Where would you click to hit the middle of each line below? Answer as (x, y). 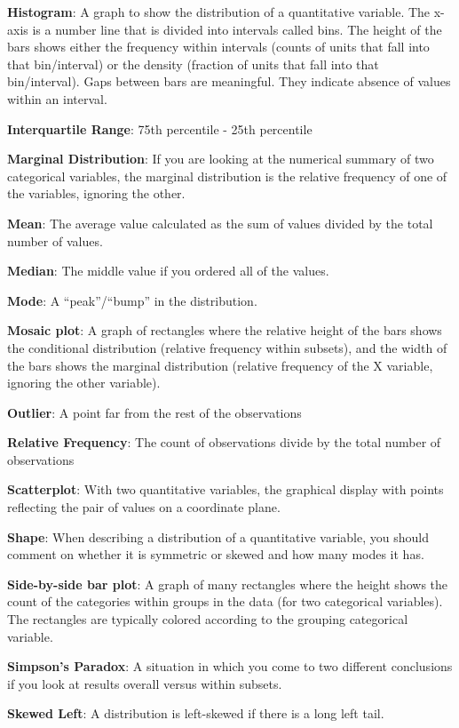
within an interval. (57, 98)
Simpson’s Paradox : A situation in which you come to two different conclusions (230, 666)
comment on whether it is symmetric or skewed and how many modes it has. (216, 554)
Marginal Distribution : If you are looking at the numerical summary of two (221, 159)
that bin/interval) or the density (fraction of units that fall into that (193, 64)
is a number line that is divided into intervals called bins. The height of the (237, 29)
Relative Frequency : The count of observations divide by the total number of (224, 442)
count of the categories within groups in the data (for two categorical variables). (225, 601)
